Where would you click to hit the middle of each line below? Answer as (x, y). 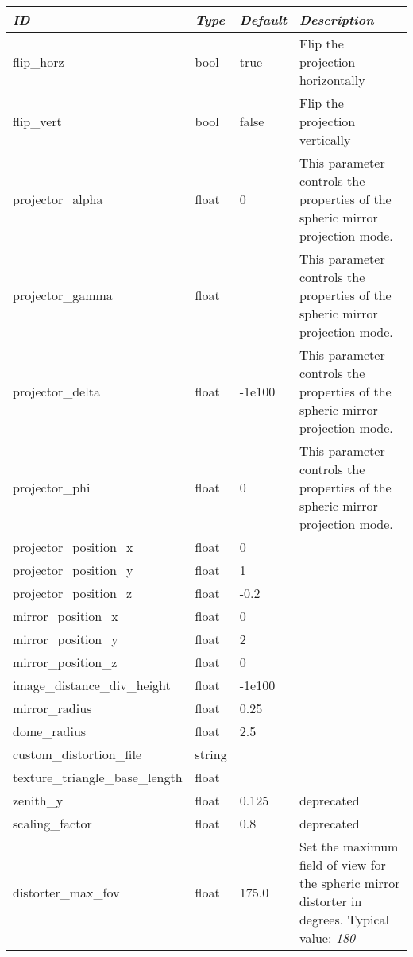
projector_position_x (73, 547)
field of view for (342, 864)
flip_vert (37, 121)
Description (336, 19)
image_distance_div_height (92, 685)
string (211, 754)
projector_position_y (73, 570)
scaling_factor (52, 823)
